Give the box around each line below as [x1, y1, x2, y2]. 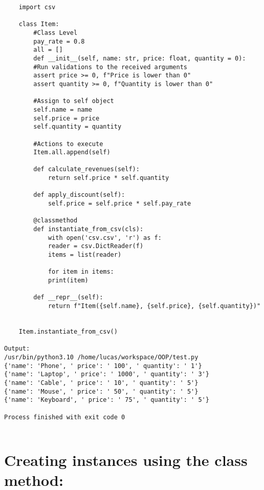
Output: [4, 345, 30, 353]
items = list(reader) [48, 251, 122, 259]
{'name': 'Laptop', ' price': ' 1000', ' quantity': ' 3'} [4, 371, 209, 378]
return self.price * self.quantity [48, 174, 169, 182]
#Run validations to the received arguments [33, 63, 187, 71]
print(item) [48, 277, 89, 284]
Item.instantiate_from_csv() [18, 328, 118, 335]
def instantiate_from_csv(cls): [33, 226, 144, 233]
